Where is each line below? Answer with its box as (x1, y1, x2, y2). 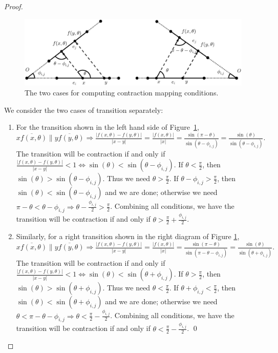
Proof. (4, 1, 23, 11)
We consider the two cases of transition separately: (4, 104, 163, 115)
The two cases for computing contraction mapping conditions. (25, 87, 219, 98)
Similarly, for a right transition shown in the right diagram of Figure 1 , (16, 231, 240, 242)
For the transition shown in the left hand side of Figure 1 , (16, 122, 199, 132)
